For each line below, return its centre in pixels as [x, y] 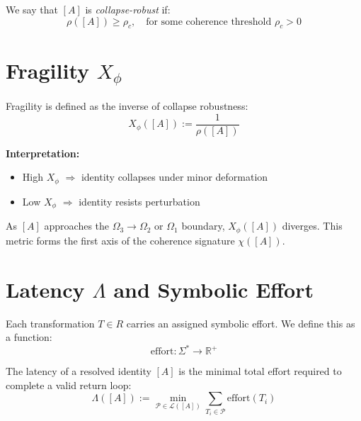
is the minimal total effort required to [260, 371]
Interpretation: [43, 153]
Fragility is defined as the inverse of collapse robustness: [127, 106]
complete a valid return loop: [69, 384]
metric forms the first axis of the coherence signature [120, 240]
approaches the [77, 226]
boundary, [203, 226]
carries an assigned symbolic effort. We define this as [241, 323]
